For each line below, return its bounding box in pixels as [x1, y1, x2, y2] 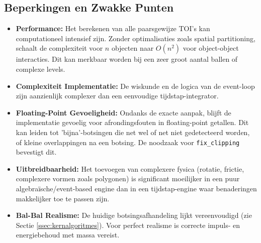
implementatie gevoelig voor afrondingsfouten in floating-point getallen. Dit [16, 117, 249, 128]
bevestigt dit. [16, 147, 57, 157]
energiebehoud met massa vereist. [16, 229, 120, 240]
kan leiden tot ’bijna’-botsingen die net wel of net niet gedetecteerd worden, [16, 127, 250, 137]
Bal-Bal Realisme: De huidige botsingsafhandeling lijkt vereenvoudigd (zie [16, 210, 252, 220]
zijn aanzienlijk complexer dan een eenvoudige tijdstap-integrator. [16, 90, 219, 101]
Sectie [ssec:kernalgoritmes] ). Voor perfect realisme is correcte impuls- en [16, 219, 240, 230]
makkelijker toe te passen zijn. [16, 193, 110, 203]
